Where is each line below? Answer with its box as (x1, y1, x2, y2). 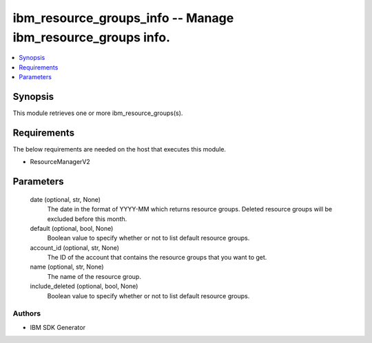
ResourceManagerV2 (30, 158, 91, 166)
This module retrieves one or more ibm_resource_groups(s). (12, 109, 183, 117)
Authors (12, 309, 41, 318)
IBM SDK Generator (30, 323, 86, 331)
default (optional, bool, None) (30, 224, 114, 232)
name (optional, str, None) (30, 262, 104, 271)
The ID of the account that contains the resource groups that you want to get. (47, 253, 267, 262)
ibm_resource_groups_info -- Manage (12, 10, 234, 25)
